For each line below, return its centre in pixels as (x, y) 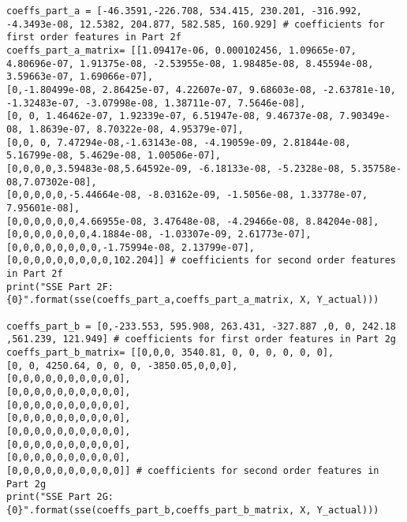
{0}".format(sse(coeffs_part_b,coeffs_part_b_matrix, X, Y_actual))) (193, 510)
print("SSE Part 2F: (60, 287)
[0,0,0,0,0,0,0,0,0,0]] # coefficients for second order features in (193, 470)
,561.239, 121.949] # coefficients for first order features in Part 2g (201, 339)
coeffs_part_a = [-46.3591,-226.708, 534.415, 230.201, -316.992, (185, 11)
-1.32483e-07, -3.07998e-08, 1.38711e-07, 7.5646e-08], (156, 103)
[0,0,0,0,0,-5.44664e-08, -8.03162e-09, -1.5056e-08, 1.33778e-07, (187, 195)
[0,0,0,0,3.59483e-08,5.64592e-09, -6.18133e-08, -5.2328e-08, (176, 168)
